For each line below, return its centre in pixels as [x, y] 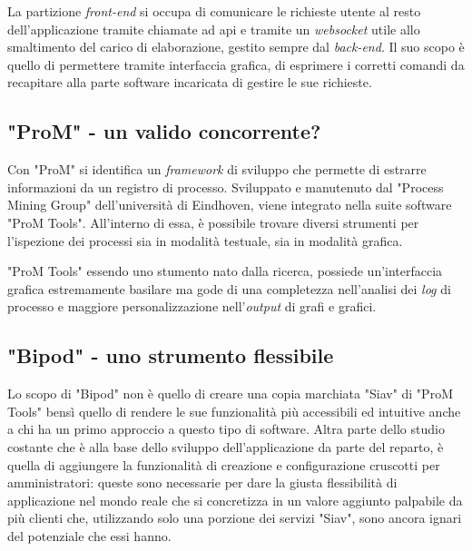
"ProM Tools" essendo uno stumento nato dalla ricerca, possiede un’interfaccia [225, 271]
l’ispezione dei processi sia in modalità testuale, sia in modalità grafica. [205, 240]
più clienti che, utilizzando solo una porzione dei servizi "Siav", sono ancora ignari [235, 518]
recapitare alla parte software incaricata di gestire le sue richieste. [190, 82]
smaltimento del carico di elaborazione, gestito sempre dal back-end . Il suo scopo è [236, 47]
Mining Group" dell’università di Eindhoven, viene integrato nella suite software [230, 205]
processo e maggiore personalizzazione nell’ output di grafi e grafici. [192, 306]
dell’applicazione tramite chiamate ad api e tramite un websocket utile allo [214, 29]
